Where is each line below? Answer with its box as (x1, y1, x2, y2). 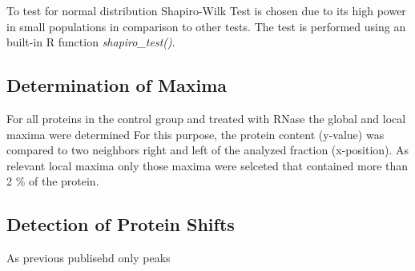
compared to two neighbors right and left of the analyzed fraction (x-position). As (6, 141, 409, 158)
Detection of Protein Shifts (6, 212, 235, 237)
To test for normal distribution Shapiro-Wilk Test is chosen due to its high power (6, 2, 406, 18)
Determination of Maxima (6, 73, 228, 98)
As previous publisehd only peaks (6, 249, 171, 266)
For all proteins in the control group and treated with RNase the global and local (6, 110, 406, 126)
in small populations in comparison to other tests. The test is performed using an (6, 18, 406, 34)
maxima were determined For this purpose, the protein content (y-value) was (6, 126, 385, 142)
